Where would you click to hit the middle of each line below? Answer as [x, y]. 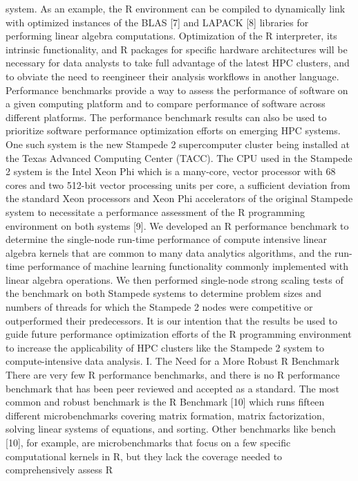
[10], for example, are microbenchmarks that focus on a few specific [148, 442]
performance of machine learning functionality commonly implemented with [188, 266]
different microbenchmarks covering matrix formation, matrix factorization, [165, 415]
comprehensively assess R [59, 470]
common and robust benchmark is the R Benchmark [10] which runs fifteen [165, 402]
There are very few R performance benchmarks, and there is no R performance [173, 375]
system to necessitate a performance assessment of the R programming [155, 211]
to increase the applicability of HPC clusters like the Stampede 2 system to [165, 347]
